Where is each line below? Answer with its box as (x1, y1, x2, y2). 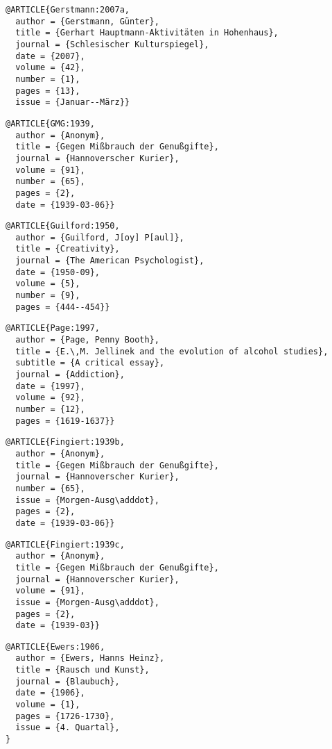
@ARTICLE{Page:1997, (6, 323, 101, 334)
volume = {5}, (15, 279, 80, 289)
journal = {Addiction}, (15, 370, 125, 380)
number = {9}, (15, 290, 80, 301)
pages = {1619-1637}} (15, 415, 115, 426)
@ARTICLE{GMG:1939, (6, 118, 95, 129)
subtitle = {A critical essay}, (15, 358, 165, 368)
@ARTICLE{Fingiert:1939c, (6, 539, 125, 550)
